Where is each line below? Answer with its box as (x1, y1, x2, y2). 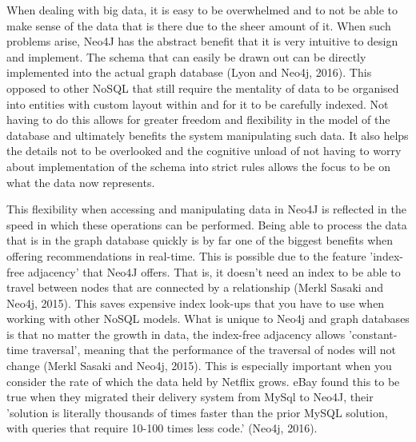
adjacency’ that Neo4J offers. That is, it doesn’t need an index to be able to (27, 263, 401, 280)
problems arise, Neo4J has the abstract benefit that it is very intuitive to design (6, 33, 398, 50)
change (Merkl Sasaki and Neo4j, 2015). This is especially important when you (6, 357, 392, 374)
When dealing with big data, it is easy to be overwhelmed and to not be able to (6, 2, 398, 18)
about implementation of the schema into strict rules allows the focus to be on (6, 157, 390, 174)
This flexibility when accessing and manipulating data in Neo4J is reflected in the (6, 201, 406, 217)
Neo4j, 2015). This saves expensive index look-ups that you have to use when (6, 294, 385, 311)
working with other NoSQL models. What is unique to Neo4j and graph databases (6, 310, 410, 327)
